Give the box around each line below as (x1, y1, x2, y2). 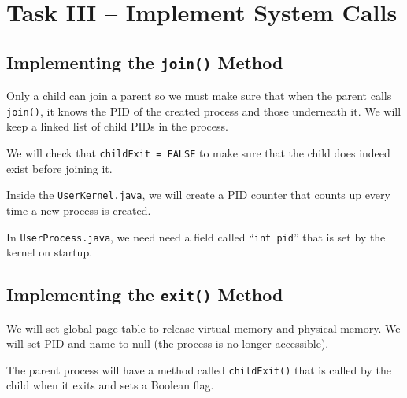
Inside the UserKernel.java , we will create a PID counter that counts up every (6, 186, 390, 203)
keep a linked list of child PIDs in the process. (6, 118, 228, 135)
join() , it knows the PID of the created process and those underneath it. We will (6, 102, 401, 119)
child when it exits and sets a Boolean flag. (6, 377, 214, 393)
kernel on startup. (6, 244, 93, 260)
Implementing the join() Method (6, 50, 283, 74)
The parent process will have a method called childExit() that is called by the (6, 361, 391, 378)
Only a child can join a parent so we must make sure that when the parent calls (6, 87, 392, 104)
